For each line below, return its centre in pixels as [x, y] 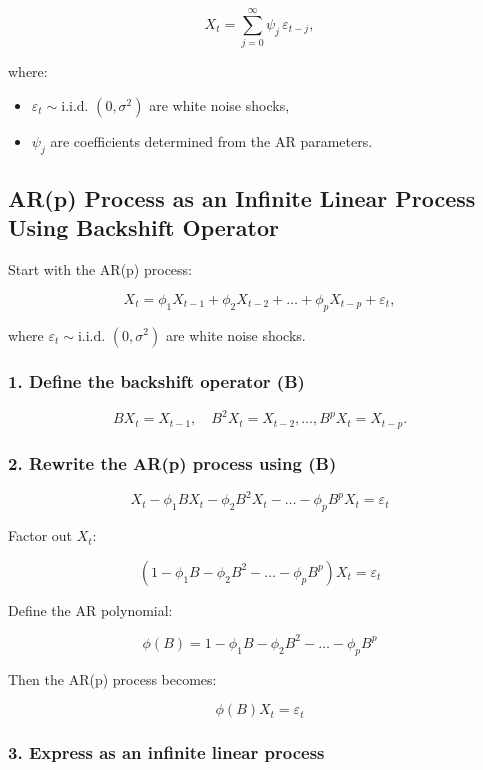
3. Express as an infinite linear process [166, 752]
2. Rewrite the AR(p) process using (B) [172, 462]
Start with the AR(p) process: [100, 269]
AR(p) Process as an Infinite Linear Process [242, 197]
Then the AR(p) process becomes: [112, 678]
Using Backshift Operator [143, 227]
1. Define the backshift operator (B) [156, 381]
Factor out [40, 535]
